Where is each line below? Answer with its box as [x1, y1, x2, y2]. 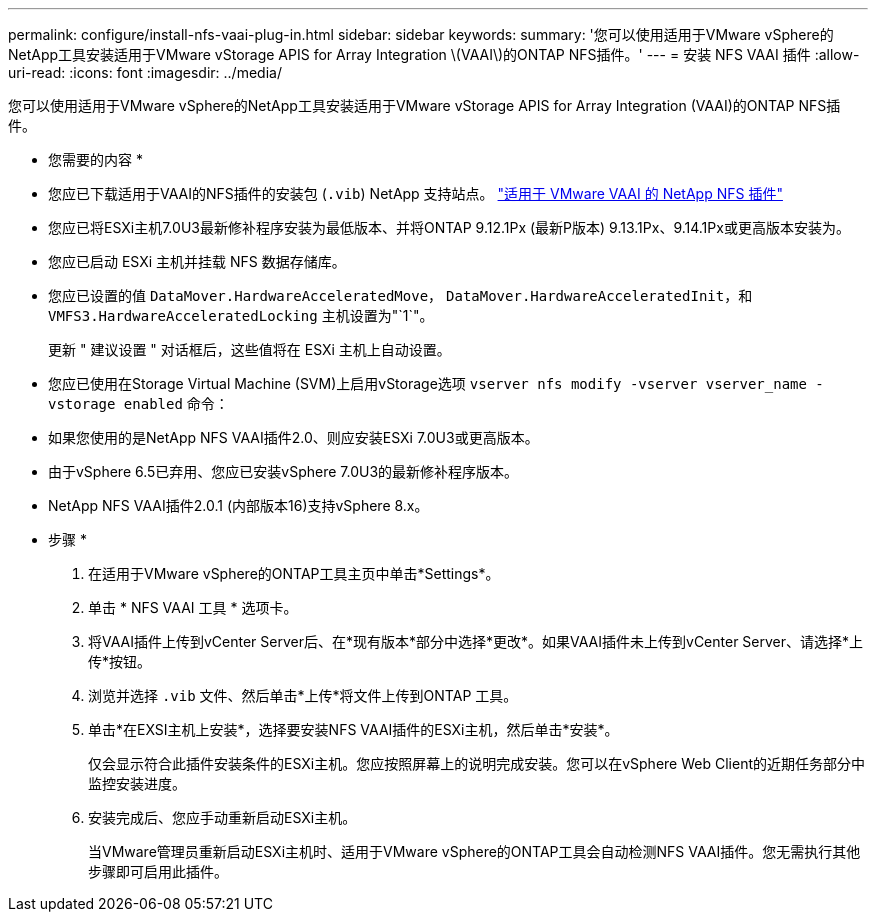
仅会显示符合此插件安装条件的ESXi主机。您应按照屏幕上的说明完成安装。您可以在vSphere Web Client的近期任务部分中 [88, 755, 865, 772]
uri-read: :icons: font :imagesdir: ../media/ [8, 64, 282, 81]
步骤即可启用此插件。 [88, 863, 228, 880]
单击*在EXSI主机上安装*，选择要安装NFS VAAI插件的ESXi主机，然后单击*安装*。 [88, 721, 619, 738]
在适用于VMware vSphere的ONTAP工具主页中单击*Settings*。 [88, 565, 500, 582]
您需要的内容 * [48, 151, 143, 168]
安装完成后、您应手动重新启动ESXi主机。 [88, 809, 357, 826]
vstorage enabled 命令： [48, 395, 229, 412]
